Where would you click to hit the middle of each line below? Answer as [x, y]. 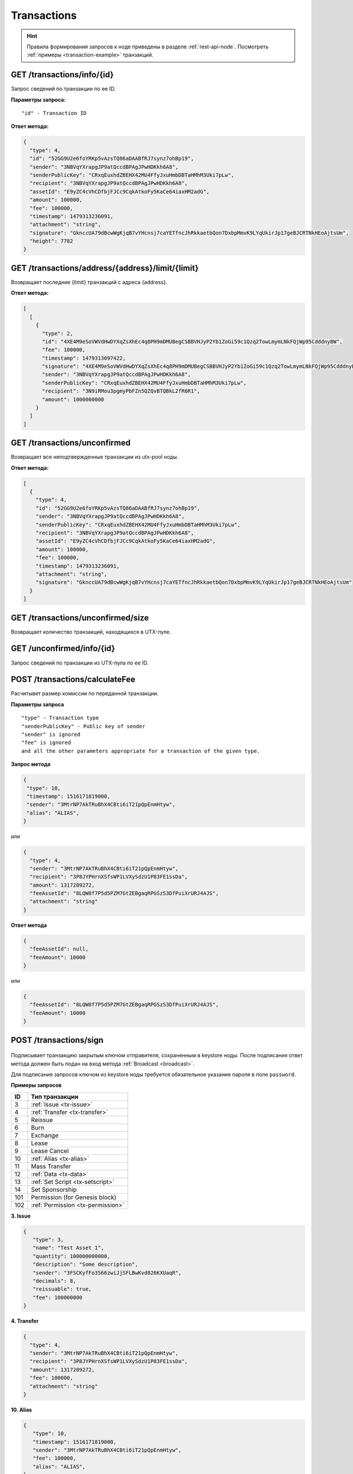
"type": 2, [58, 333]
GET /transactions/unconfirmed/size [80, 618]
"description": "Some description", [85, 1264]
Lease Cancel [50, 1151]
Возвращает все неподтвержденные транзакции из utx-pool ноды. [95, 457]
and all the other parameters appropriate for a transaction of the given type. [141, 751]
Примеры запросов [36, 1085]
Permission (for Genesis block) [74, 1197]
